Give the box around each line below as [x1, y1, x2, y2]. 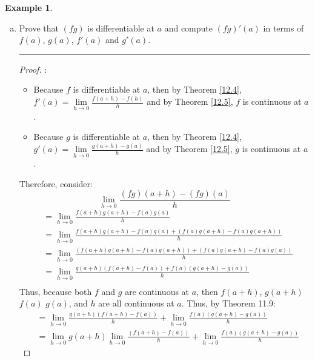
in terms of [263, 21, 304, 34]
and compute [164, 21, 213, 34]
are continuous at [125, 285, 190, 297]
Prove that [19, 21, 59, 34]
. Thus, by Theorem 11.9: [181, 297, 276, 310]
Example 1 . [5, 1, 53, 13]
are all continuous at [98, 297, 174, 310]
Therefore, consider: [19, 177, 93, 190]
